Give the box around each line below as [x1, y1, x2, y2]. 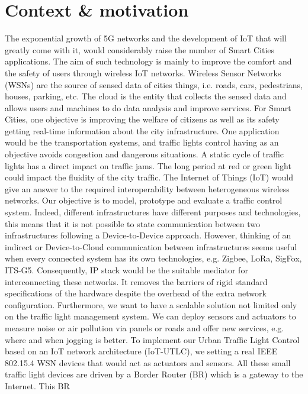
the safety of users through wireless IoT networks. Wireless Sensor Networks [5, 66, 281, 79]
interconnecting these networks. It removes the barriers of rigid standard [5, 275, 268, 288]
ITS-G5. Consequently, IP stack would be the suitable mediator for [5, 264, 248, 276]
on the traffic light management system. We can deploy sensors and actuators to [5, 310, 296, 322]
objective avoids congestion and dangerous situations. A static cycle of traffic [5, 148, 284, 160]
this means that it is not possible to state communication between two [5, 217, 260, 230]
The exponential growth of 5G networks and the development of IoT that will [5, 32, 287, 44]
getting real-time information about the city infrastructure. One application [5, 124, 280, 137]
